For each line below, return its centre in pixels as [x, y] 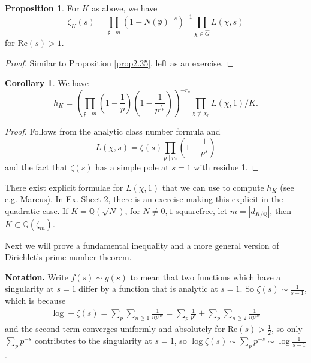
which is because [35, 301]
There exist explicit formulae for [64, 187]
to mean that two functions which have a [206, 277]
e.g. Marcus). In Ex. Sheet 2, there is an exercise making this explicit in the [144, 199]
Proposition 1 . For [42, 8]
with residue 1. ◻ [227, 167]
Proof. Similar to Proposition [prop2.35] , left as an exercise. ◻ [120, 62]
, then [281, 210]
